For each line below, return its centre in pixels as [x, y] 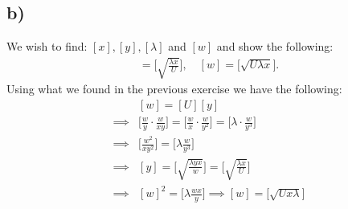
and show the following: [275, 46]
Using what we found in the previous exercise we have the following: [174, 89]
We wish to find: [47, 46]
